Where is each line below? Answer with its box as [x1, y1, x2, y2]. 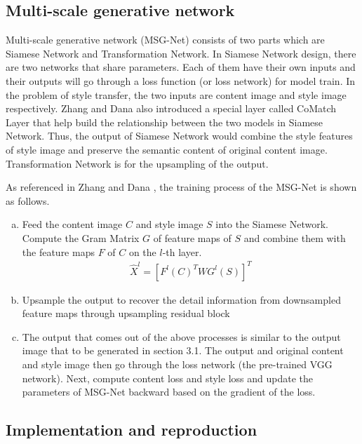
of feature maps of [153, 230, 232, 245]
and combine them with [243, 230, 346, 245]
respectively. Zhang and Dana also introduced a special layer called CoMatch [6, 101, 337, 116]
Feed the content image [22, 217, 123, 231]
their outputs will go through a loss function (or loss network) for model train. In [6, 73, 356, 88]
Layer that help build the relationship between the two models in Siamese [6, 114, 323, 129]
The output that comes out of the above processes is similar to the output [22, 329, 341, 344]
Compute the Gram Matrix [22, 230, 140, 245]
